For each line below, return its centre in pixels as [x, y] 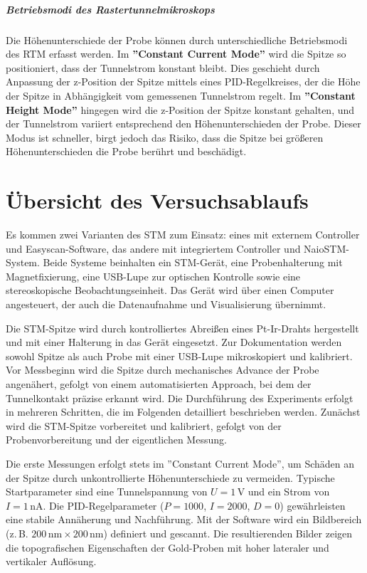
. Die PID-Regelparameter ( [103, 505]
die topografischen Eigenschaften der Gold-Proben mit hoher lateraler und [167, 547]
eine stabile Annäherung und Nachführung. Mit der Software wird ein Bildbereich [184, 519]
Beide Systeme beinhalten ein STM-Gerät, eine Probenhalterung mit [193, 262]
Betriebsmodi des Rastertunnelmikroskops [110, 9]
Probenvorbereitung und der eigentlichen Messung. [116, 440]
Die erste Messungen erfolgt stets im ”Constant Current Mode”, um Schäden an [180, 463]
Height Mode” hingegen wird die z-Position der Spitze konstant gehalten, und [180, 109]
